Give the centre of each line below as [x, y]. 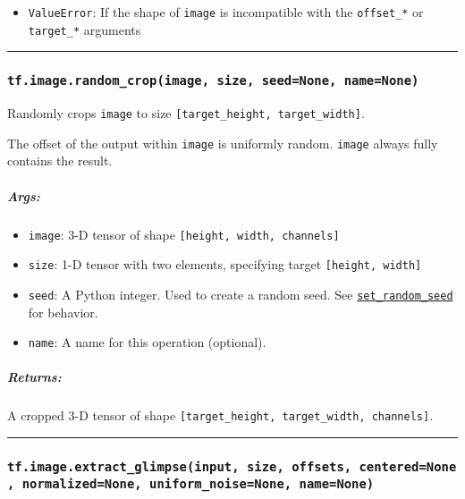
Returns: [34, 377]
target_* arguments [85, 29]
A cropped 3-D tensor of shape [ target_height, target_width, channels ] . [220, 415]
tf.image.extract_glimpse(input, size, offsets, [180, 466]
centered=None [408, 466]
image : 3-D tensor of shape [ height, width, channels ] [184, 234]
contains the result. [60, 161]
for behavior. [63, 312]
